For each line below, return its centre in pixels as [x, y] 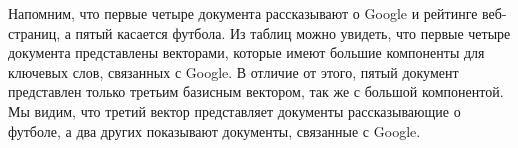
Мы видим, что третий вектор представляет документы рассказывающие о [234, 110]
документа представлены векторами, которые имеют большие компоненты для [246, 52]
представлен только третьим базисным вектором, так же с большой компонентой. [256, 91]
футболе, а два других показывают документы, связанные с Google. [214, 130]
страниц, [34, 32]
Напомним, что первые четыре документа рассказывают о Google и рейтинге [243, 13]
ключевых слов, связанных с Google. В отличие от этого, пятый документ [233, 71]
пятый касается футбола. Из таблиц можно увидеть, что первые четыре [293, 32]
